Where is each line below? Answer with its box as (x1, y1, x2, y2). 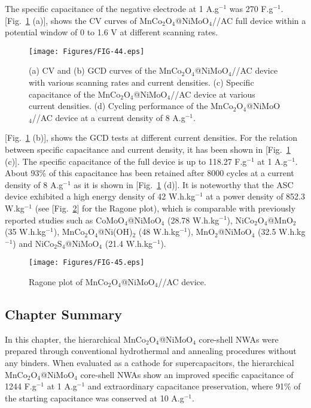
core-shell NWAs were (199, 333, 279, 345)
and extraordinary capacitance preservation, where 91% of (87, 380, 301, 392)
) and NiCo (13, 237, 54, 249)
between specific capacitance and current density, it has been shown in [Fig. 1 (5, 143, 291, 155)
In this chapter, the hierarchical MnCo (5, 333, 146, 345)
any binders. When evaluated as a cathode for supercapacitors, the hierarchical (5, 356, 294, 368)
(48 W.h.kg (138, 225, 180, 238)
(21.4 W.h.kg (105, 237, 153, 249)
